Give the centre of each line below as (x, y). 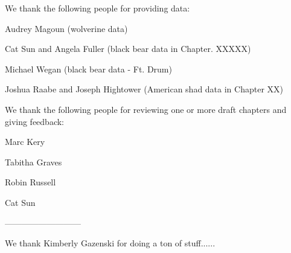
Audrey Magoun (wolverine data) (66, 28)
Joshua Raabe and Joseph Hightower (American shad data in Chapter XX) (144, 89)
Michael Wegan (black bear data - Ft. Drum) (88, 69)
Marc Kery (25, 142)
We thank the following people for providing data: (98, 8)
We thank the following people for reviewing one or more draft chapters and (146, 109)
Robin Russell (30, 182)
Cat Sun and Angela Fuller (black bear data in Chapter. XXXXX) (128, 49)
